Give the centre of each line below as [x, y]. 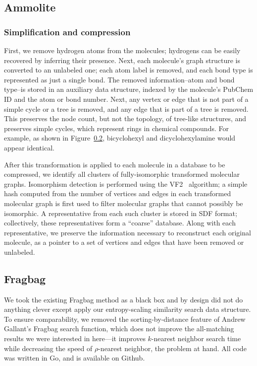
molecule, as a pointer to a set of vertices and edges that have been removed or [124, 242]
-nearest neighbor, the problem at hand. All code [172, 348]
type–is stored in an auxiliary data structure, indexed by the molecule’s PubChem [129, 89]
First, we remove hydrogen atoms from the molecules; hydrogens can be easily [122, 50]
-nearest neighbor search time [196, 338]
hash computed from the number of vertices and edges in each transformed [118, 193]
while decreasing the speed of [48, 348]
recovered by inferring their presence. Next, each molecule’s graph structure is [122, 60]
